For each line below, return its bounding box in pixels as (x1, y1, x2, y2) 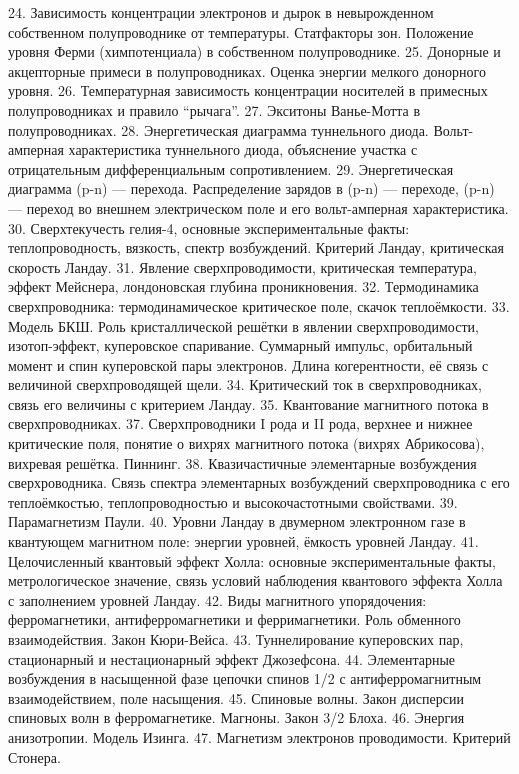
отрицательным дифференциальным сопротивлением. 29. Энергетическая (8, 158, 454, 179)
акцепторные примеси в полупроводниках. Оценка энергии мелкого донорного (8, 60, 486, 81)
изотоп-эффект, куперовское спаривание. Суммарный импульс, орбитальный (8, 335, 473, 356)
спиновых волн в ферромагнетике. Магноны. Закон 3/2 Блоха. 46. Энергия (8, 707, 465, 728)
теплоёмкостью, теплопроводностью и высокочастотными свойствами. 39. (8, 491, 458, 512)
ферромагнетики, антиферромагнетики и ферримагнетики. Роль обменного (8, 609, 461, 630)
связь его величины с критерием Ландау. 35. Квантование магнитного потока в (8, 393, 489, 414)
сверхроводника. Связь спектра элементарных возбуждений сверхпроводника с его (8, 472, 510, 493)
